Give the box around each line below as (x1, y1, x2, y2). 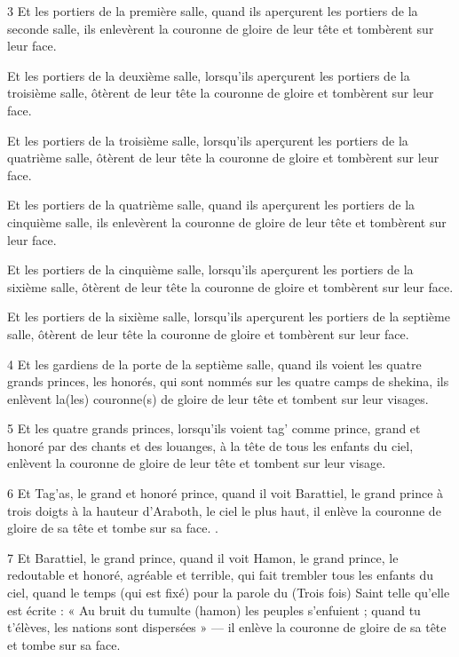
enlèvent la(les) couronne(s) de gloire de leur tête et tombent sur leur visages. (7, 389, 429, 408)
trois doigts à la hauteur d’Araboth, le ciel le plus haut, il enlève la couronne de (7, 501, 441, 519)
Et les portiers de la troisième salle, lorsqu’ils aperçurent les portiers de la (7, 131, 408, 149)
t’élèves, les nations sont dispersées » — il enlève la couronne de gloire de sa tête (7, 618, 447, 637)
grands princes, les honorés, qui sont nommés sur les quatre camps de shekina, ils (7, 372, 449, 391)
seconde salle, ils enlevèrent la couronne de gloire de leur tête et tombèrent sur (7, 19, 434, 37)
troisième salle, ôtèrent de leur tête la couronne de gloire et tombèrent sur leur (7, 83, 434, 102)
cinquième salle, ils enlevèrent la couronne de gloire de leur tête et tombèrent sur (7, 212, 447, 231)
